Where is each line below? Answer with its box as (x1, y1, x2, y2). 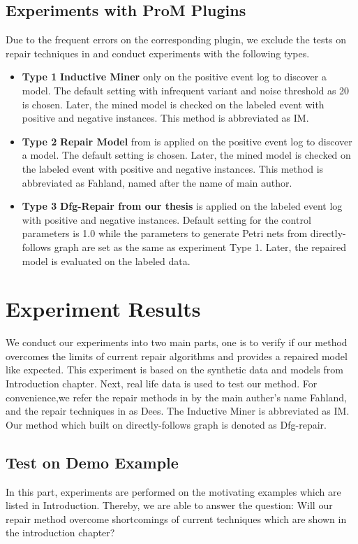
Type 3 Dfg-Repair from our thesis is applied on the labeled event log (22, 199, 343, 213)
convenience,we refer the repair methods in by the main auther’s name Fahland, (6, 389, 347, 404)
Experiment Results (6, 294, 201, 323)
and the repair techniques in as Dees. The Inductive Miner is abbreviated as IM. (6, 403, 350, 418)
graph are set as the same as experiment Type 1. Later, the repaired (54, 239, 347, 254)
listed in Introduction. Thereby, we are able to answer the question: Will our (6, 498, 333, 513)
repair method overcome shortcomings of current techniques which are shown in (6, 511, 347, 526)
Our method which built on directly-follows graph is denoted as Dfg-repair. (6, 417, 327, 431)
